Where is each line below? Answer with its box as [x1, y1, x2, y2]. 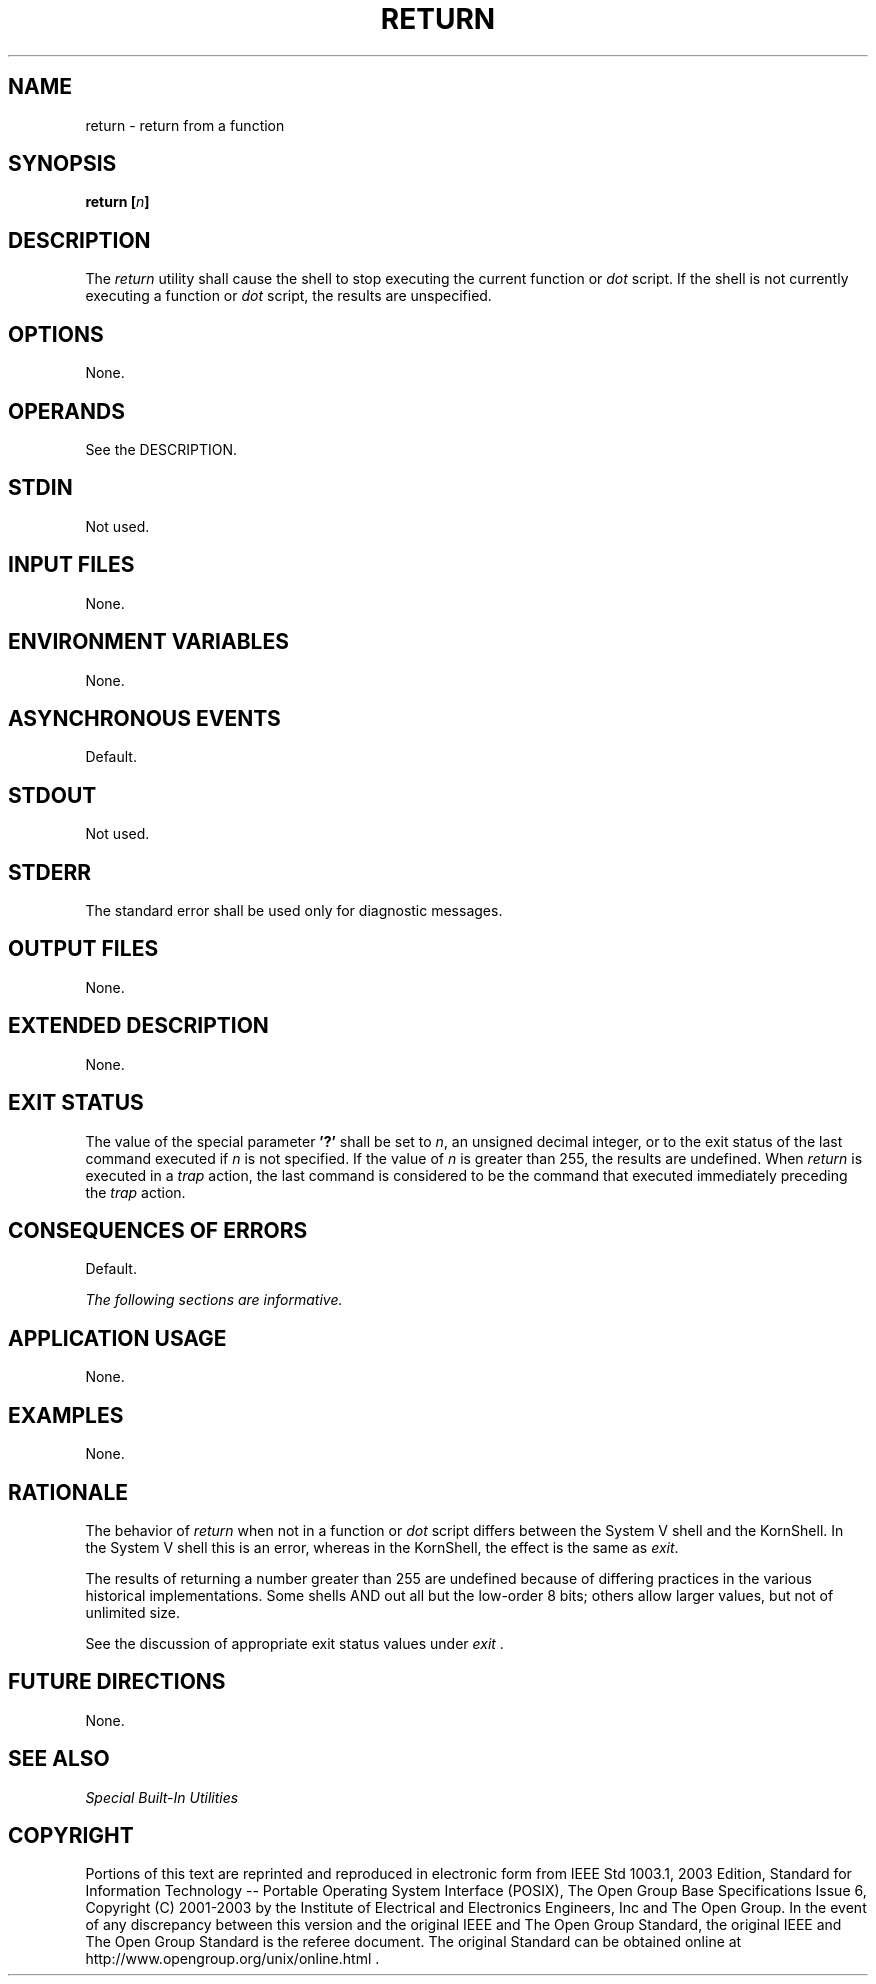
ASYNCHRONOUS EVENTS [8, 705, 281, 731]
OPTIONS [8, 321, 104, 347]
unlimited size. [85, 1603, 180, 1621]
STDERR [8, 859, 92, 885]
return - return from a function [85, 116, 285, 134]
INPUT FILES [8, 552, 135, 578]
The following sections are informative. [85, 1291, 343, 1309]
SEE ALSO [8, 1746, 110, 1772]
